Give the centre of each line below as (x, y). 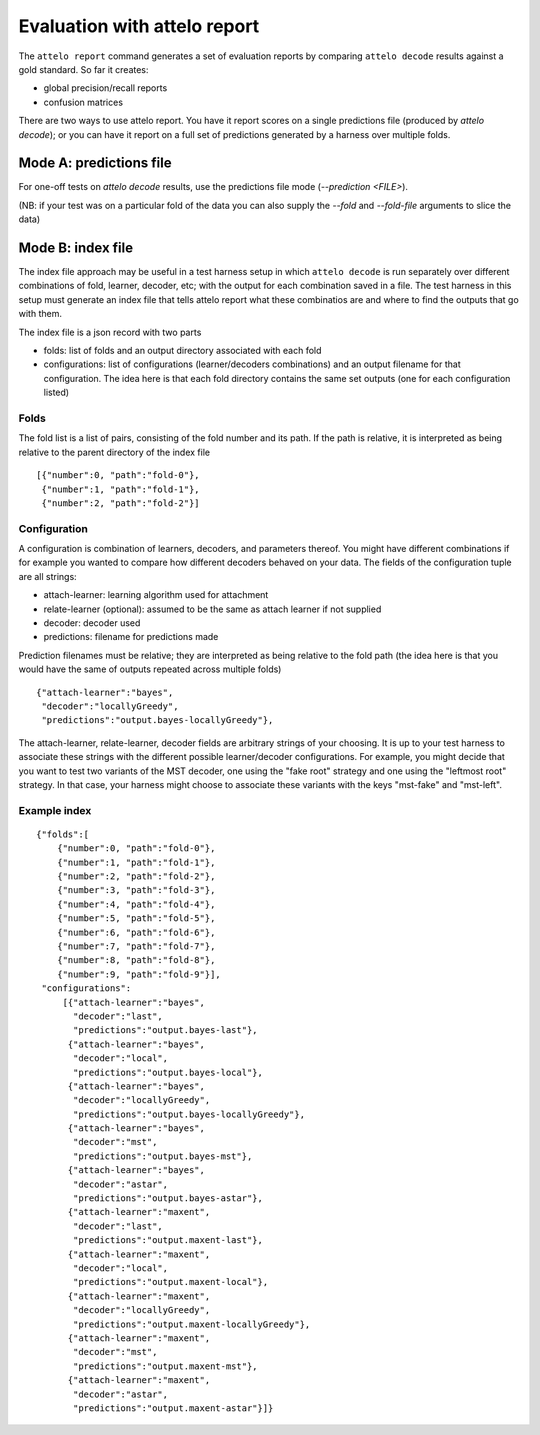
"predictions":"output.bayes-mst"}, (163, 1156)
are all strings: (47, 576)
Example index (55, 810)
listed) (56, 392)
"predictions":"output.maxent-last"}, (168, 1240)
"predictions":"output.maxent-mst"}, (166, 1366)
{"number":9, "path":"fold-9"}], (139, 974)
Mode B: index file (76, 248)
